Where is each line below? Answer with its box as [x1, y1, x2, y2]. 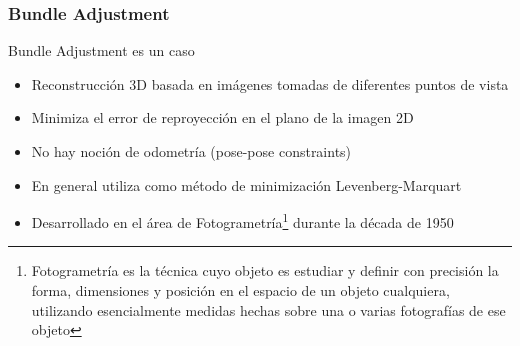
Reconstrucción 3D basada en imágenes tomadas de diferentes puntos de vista [31, 73, 509, 94]
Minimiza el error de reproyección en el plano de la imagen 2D [31, 107, 414, 128]
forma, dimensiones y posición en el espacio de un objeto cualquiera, [31, 280, 450, 301]
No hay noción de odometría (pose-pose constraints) [31, 141, 352, 161]
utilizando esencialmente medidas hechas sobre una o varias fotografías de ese [31, 299, 506, 320]
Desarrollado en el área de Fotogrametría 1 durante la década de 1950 [31, 209, 454, 232]
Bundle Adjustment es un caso [8, 40, 195, 61]
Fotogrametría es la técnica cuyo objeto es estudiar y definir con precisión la [31, 260, 499, 281]
